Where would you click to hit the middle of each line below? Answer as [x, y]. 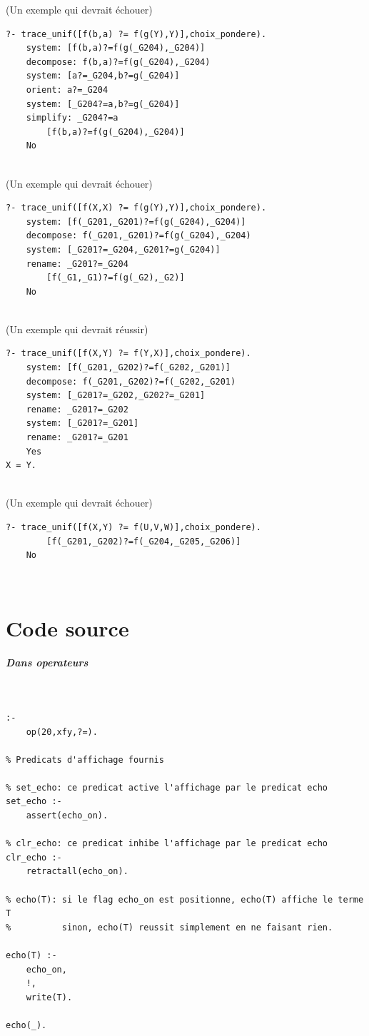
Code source [67, 628]
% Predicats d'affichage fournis [85, 760]
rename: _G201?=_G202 [77, 409]
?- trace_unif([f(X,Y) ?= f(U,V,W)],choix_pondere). [133, 527]
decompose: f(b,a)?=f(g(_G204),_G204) [118, 62]
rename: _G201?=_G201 [77, 438]
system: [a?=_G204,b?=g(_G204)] [103, 76]
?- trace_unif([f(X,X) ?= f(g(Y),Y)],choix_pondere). [136, 208]
